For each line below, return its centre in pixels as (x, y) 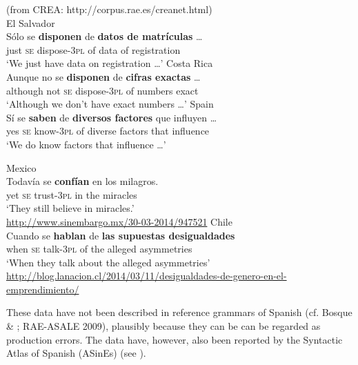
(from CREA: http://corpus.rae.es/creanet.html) (109, 9)
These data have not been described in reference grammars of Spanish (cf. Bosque (179, 312)
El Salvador (31, 22)
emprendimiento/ (43, 289)
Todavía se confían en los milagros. (82, 181)
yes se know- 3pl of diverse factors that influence (108, 131)
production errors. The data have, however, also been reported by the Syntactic (175, 339)
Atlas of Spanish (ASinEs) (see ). (76, 353)
